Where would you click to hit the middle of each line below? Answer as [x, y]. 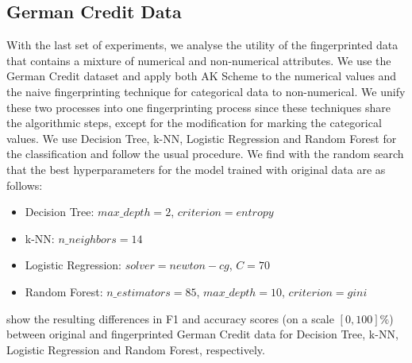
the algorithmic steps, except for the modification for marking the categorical [194, 123]
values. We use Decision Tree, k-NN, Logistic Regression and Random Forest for [202, 138]
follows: [25, 185]
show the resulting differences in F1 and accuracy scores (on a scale [170, 318]
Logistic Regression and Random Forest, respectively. [136, 349]
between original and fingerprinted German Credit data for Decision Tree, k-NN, [202, 334]
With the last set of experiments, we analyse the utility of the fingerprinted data [202, 45]
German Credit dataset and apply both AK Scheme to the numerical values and [202, 76]
